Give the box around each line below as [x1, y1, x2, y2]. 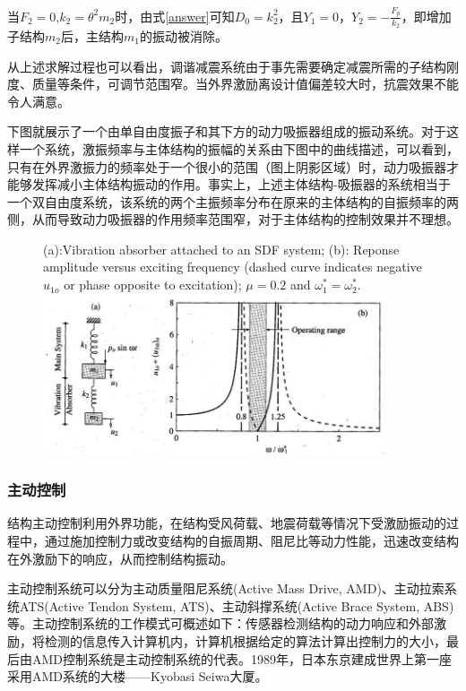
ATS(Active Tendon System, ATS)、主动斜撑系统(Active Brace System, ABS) [19, 596, 454, 615]
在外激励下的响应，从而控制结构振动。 [7, 548, 233, 567]
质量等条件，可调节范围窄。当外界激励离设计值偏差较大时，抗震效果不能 [31, 74, 459, 93]
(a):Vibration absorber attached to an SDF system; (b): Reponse [43, 239, 400, 258]
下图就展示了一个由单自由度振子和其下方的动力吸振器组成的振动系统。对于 [7, 122, 446, 141]
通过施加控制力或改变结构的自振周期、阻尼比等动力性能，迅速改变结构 [44, 531, 459, 550]
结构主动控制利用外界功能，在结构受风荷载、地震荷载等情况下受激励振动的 [7, 514, 446, 532]
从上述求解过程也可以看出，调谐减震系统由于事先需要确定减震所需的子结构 [7, 56, 446, 75]
